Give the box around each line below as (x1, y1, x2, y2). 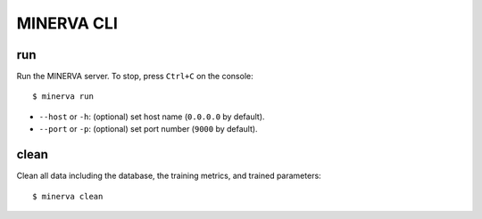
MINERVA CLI (16, 13, 118, 33)
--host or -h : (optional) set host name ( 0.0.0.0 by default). (38, 111, 265, 122)
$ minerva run (32, 92, 94, 101)
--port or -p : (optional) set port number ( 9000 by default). (38, 124, 258, 134)
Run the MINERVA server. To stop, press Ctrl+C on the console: (16, 71, 253, 82)
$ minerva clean (32, 191, 104, 201)
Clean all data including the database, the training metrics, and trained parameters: (16, 170, 321, 182)
